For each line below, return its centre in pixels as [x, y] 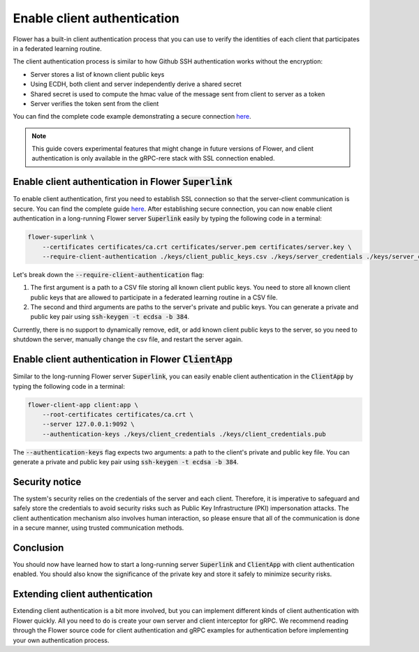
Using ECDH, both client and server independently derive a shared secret [136, 84]
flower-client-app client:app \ [83, 405]
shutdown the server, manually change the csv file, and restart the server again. [128, 339]
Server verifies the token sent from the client [95, 103]
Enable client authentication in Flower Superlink [123, 182]
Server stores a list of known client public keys [97, 74]
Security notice [47, 482]
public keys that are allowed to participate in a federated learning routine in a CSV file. [154, 297]
